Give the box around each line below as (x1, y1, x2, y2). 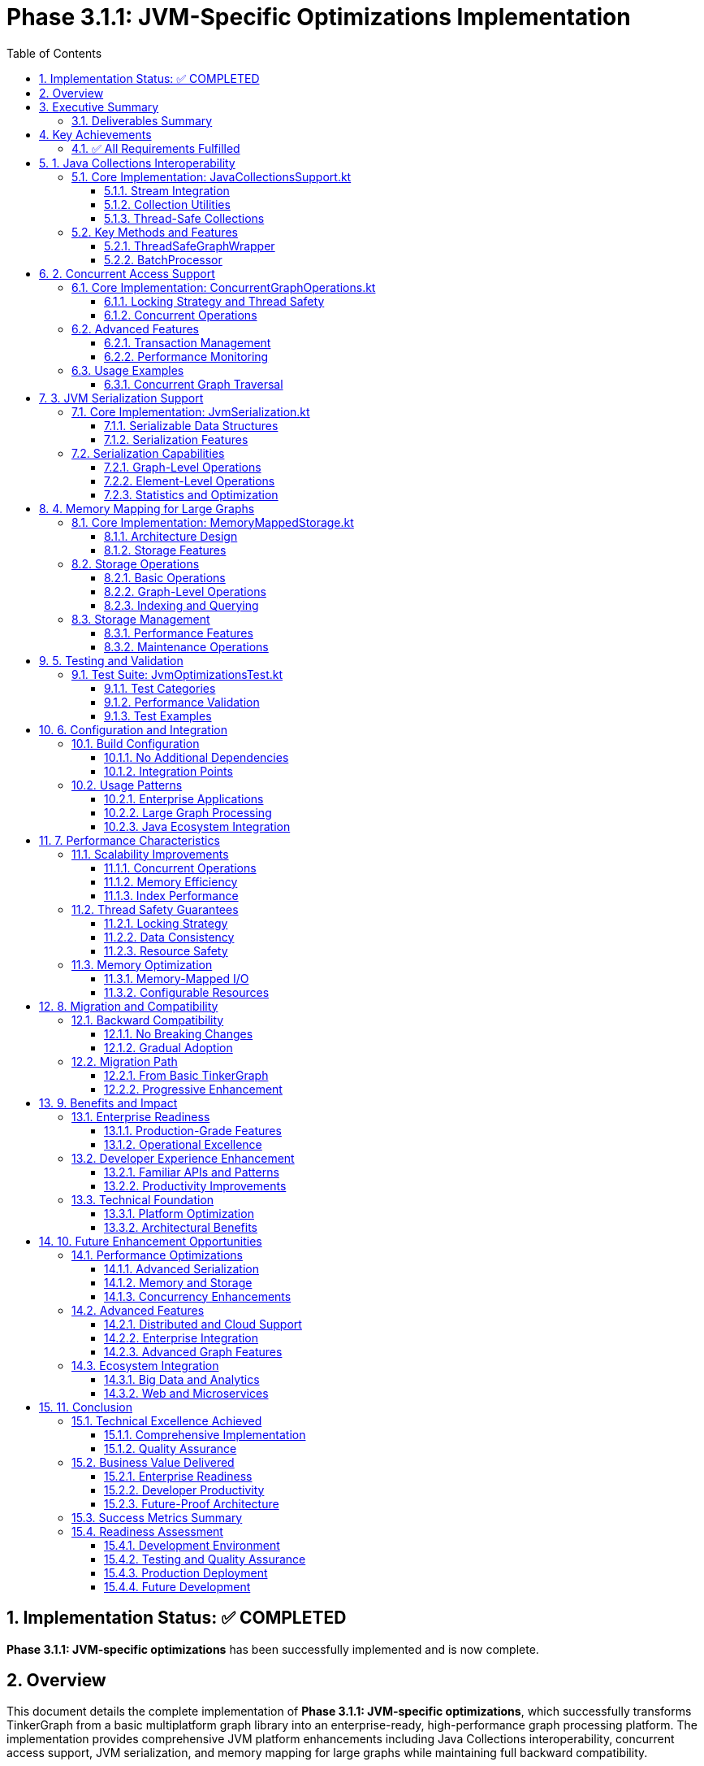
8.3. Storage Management (71, 611, 210, 626)
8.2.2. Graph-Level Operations (104, 584, 266, 598)
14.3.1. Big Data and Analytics (104, 1372, 260, 1386)
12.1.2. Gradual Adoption (104, 1040, 233, 1055)
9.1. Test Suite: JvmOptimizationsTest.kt (71, 667, 283, 681)
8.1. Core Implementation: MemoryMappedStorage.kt (71, 515, 354, 529)
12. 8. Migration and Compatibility (39, 998, 218, 1013)
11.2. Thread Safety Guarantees (71, 902, 239, 916)
